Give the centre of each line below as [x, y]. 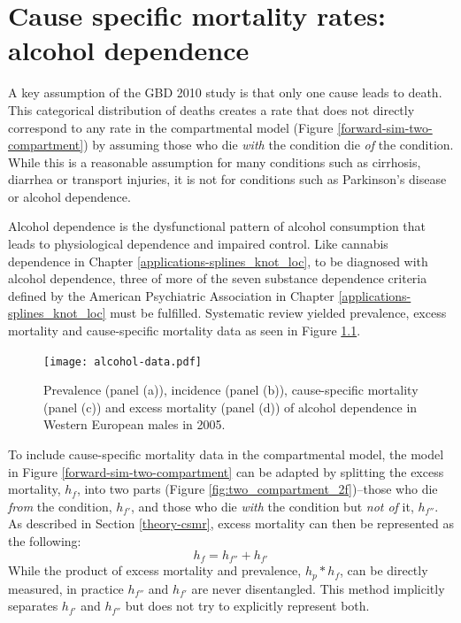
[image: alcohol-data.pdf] [123, 361]
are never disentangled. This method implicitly [318, 588]
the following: [45, 541]
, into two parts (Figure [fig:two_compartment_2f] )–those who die [257, 489]
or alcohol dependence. [69, 196]
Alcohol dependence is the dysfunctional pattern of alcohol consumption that [217, 226]
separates [33, 606]
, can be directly [384, 570]
